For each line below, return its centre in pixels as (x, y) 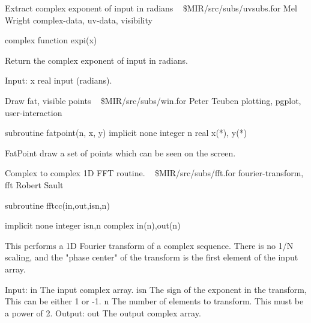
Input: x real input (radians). (59, 80)
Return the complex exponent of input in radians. (96, 60)
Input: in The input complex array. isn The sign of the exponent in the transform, (156, 289)
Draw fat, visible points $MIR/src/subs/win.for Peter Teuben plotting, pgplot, (153, 100)
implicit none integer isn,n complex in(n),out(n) (93, 225)
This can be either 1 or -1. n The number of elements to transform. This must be (154, 301)
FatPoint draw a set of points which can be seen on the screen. (120, 152)
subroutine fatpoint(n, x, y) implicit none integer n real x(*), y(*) (126, 133)
